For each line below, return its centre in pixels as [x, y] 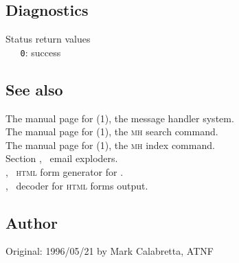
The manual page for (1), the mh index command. [110, 145]
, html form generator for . [65, 172]
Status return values [48, 39]
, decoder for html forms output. [77, 185]
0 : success [41, 52]
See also [34, 89]
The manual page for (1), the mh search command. [112, 131]
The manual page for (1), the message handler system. [120, 118]
